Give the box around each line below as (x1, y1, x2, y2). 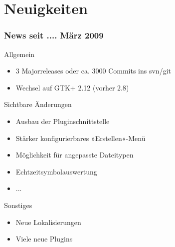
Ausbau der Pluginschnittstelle (15, 115, 110, 126)
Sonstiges (4, 199, 32, 210)
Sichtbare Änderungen (4, 99, 72, 109)
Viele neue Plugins (15, 233, 73, 244)
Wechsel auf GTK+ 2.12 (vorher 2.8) (15, 82, 129, 92)
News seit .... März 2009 (4, 29, 104, 41)
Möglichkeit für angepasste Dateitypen (15, 149, 134, 160)
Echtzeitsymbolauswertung (15, 166, 97, 176)
